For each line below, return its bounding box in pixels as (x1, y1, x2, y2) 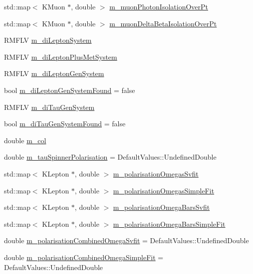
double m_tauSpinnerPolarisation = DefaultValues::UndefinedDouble (4, 152, 217, 162)
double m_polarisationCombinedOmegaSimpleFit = (4, 252, 164, 262)
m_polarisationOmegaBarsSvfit (113, 202, 210, 212)
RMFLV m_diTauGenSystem (4, 101, 95, 112)
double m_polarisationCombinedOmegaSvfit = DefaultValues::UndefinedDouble (4, 235, 249, 246)
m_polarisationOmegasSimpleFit (113, 185, 215, 195)
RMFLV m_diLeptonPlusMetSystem (4, 51, 117, 62)
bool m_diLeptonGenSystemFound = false (4, 85, 135, 95)
